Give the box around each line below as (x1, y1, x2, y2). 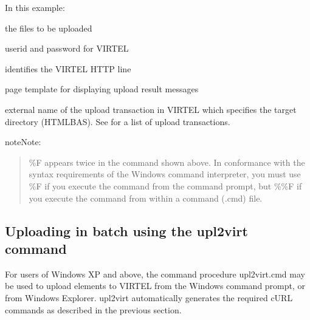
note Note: (5, 135, 41, 148)
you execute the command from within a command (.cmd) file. (29, 191, 263, 204)
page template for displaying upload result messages (5, 83, 199, 95)
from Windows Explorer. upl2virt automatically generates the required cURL (5, 291, 293, 304)
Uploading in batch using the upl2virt (5, 221, 248, 240)
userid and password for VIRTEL (5, 42, 129, 55)
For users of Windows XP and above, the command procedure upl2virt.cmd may (5, 267, 305, 280)
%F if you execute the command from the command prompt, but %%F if (29, 179, 302, 192)
